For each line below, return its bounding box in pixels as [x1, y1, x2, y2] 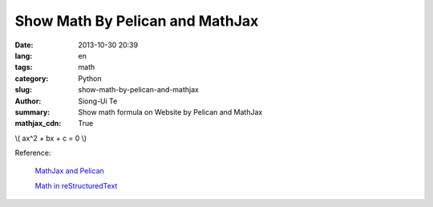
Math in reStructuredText [34, 181, 118, 190]
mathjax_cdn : [14, 119, 62, 128]
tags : [14, 63, 33, 72]
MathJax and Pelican [34, 166, 104, 176]
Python [78, 73, 102, 83]
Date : [14, 40, 34, 50]
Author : [14, 96, 42, 106]
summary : [14, 107, 51, 116]
